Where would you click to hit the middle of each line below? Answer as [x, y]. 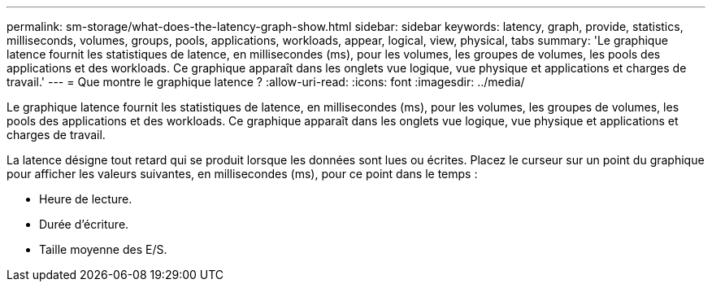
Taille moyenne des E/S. [103, 249]
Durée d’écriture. [84, 224]
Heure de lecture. [86, 199]
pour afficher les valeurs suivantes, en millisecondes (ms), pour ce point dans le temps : [242, 174]
